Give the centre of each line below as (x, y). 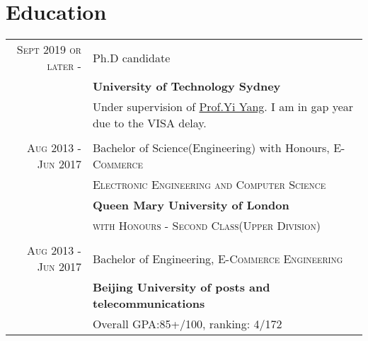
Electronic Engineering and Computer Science (209, 185)
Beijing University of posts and (181, 287)
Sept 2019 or (49, 50)
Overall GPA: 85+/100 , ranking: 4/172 (187, 324)
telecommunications (149, 304)
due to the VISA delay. (149, 123)
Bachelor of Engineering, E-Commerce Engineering (218, 258)
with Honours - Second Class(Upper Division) (206, 226)
